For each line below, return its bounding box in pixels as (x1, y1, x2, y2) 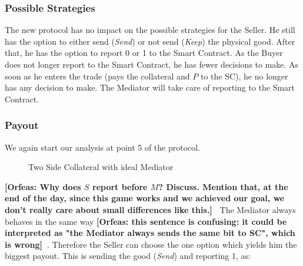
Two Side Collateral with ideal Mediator (28, 161, 174, 173)
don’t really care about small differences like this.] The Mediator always (5, 203, 296, 215)
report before (92, 180, 148, 192)
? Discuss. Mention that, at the (158, 180, 288, 192)
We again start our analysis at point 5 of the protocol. (5, 141, 201, 153)
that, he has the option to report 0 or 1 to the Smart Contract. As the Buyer (5, 46, 283, 59)
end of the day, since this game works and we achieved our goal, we (5, 192, 285, 204)
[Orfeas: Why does (5, 180, 81, 192)
